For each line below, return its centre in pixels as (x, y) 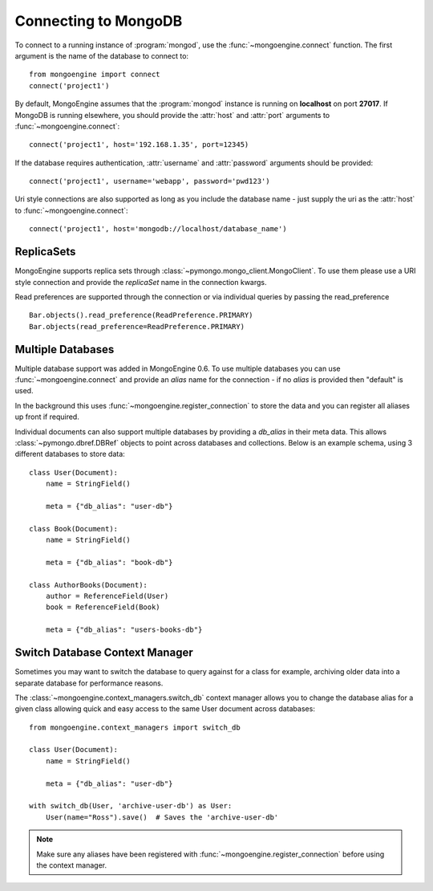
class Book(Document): (74, 529)
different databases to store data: (70, 454)
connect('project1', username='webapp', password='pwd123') (150, 181)
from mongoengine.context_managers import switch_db (135, 727)
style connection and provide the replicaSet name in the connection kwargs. (141, 282)
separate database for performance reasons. (89, 683)
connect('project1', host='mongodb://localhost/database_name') (158, 229)
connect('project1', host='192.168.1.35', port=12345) (139, 145)
